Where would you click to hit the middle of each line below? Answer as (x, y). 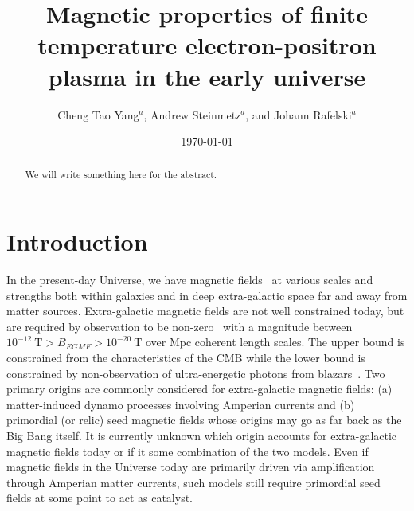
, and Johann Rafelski (299, 114)
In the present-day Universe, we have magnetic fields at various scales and (190, 280)
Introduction (77, 242)
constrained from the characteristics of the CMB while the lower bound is (186, 358)
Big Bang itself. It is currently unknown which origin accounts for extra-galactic (202, 436)
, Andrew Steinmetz (192, 114)
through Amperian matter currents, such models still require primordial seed (193, 482)
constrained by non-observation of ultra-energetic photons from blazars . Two (196, 373)
